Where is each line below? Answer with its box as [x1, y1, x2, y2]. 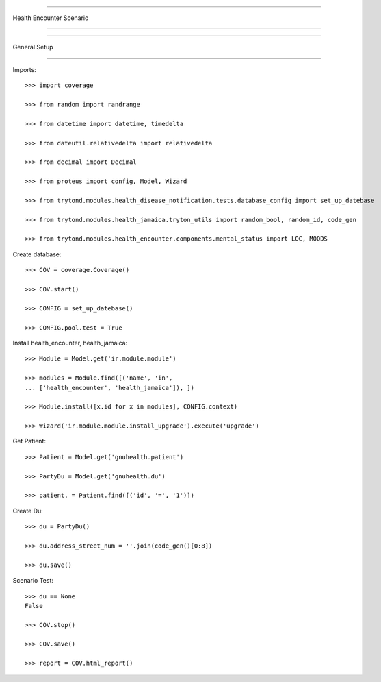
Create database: [12, 250, 62, 258]
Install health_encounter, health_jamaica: [12, 339, 128, 347]
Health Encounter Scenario [12, 14, 89, 22]
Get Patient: [12, 437, 46, 446]
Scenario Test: [12, 576, 54, 585]
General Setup [12, 43, 54, 51]
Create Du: [12, 507, 44, 515]
